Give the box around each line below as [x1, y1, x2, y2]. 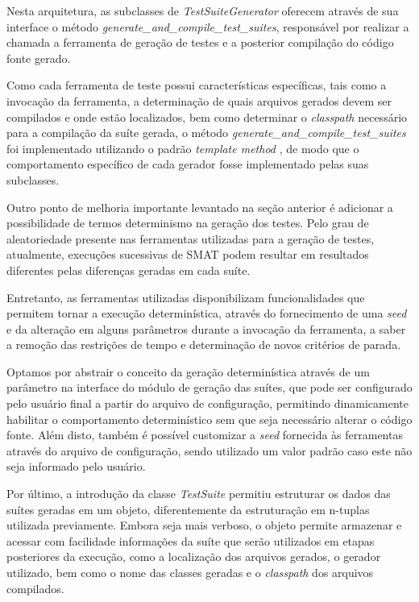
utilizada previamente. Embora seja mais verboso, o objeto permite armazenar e [6, 517, 402, 533]
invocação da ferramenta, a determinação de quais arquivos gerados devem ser [6, 92, 392, 109]
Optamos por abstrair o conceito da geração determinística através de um [6, 363, 370, 380]
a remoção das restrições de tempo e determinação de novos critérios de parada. [6, 336, 401, 353]
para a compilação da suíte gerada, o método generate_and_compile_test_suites [6, 124, 406, 141]
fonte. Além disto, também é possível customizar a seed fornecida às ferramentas [6, 426, 403, 443]
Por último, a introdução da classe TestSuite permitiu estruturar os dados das [6, 485, 391, 502]
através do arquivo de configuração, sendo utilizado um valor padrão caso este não [6, 442, 413, 459]
